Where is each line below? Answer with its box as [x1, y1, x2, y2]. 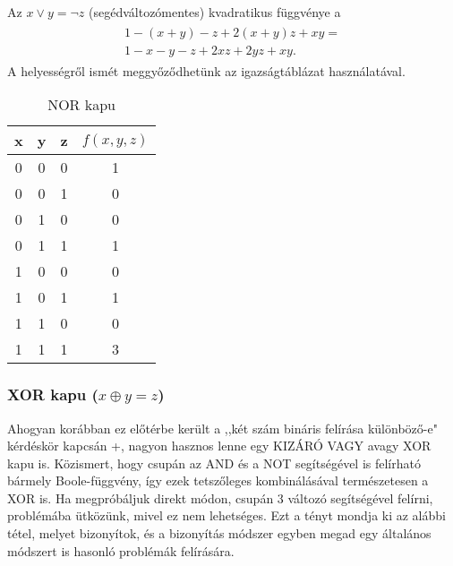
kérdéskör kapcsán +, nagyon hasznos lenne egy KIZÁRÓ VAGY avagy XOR [7, 436, 432, 455]
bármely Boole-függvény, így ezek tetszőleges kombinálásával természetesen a [7, 471, 429, 490]
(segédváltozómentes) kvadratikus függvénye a [89, 3, 341, 21]
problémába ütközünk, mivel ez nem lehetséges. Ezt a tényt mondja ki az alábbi [7, 506, 446, 525]
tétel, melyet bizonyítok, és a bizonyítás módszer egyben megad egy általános [7, 524, 432, 543]
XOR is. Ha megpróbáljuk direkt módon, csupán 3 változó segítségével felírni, [7, 488, 433, 507]
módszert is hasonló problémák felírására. [7, 541, 235, 560]
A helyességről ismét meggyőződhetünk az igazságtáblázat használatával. [7, 61, 406, 80]
